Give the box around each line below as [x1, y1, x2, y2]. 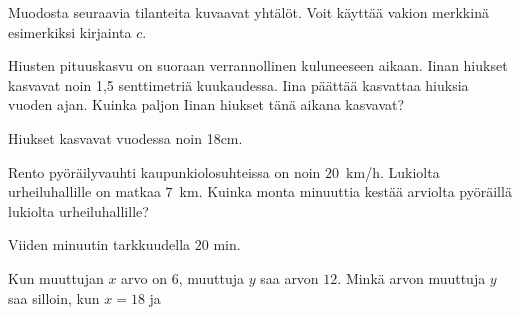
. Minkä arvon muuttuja [337, 267, 486, 288]
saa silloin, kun [8, 287, 100, 308]
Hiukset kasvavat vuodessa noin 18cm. [8, 127, 243, 148]
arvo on [121, 267, 167, 288]
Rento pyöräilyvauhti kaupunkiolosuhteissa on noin [8, 161, 321, 182]
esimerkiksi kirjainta [8, 21, 132, 42]
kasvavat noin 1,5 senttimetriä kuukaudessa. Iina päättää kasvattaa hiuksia [8, 74, 469, 95]
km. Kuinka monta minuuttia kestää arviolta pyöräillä [179, 181, 512, 202]
